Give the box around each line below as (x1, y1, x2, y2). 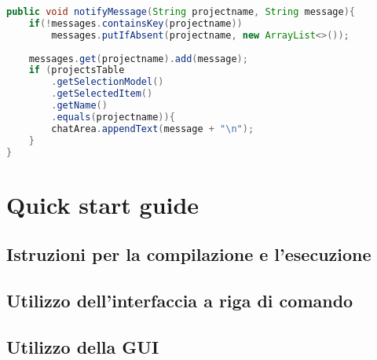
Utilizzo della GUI (6, 334, 159, 358)
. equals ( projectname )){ (51, 111, 175, 123)
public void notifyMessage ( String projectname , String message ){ (6, 6, 355, 17)
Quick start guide (6, 188, 199, 220)
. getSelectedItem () (51, 88, 153, 100)
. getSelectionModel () (51, 76, 164, 88)
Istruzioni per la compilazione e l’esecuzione (6, 242, 372, 266)
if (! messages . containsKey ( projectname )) (28, 17, 243, 29)
